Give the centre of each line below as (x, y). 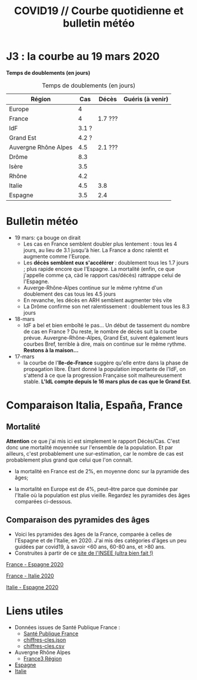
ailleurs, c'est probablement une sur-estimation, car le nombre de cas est (95, 453)
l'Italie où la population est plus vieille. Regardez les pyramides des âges (102, 495)
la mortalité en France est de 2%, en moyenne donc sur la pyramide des (102, 471)
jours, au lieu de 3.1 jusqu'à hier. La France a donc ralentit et (96, 250)
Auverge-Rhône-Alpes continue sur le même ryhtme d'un (93, 287)
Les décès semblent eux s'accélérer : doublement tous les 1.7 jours (106, 263)
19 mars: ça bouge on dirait (48, 237)
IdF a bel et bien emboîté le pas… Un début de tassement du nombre (106, 325)
